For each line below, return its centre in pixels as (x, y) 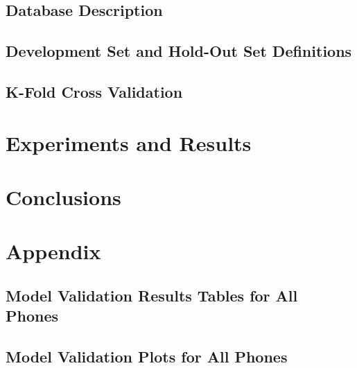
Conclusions (63, 196)
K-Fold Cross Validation (94, 91)
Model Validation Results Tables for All (152, 295)
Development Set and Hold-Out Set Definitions (179, 51)
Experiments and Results (129, 142)
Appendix (53, 251)
